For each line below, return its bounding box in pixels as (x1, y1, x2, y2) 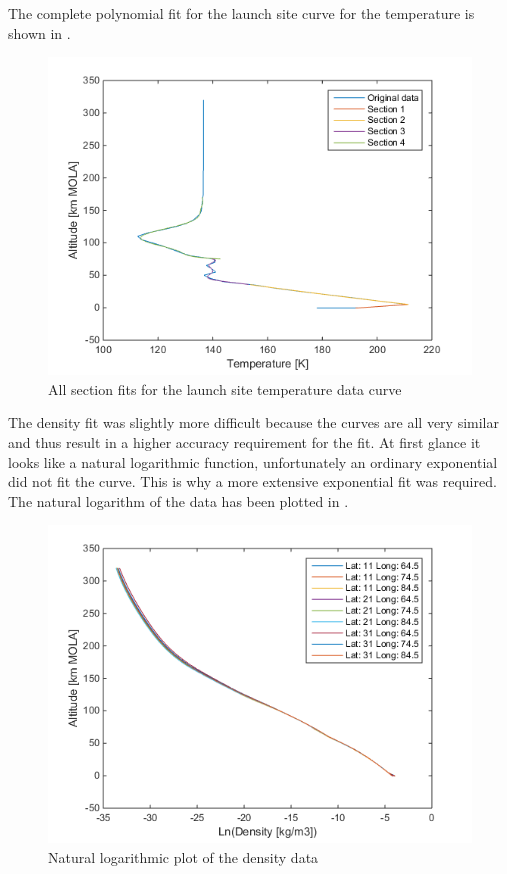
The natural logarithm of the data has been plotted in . (8, 490, 349, 511)
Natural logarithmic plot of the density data (48, 846, 319, 867)
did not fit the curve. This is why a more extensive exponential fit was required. (8, 471, 497, 492)
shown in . (8, 22, 71, 43)
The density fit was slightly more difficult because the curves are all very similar (8, 412, 499, 433)
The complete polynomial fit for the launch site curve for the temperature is (8, 3, 475, 23)
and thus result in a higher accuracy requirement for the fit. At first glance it (8, 431, 481, 452)
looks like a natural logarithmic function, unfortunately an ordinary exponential (8, 451, 498, 472)
